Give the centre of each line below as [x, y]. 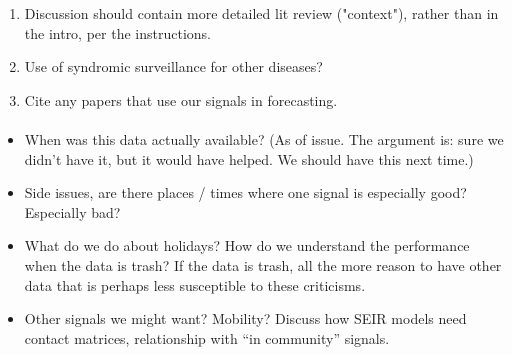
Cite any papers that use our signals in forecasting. [181, 99]
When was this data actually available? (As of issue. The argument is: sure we [264, 138]
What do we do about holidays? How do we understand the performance [247, 245]
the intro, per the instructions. [117, 32]
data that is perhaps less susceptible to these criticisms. [195, 284]
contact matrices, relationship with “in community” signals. [207, 337]
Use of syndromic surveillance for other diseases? [173, 66]
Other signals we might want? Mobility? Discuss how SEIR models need [245, 318]
